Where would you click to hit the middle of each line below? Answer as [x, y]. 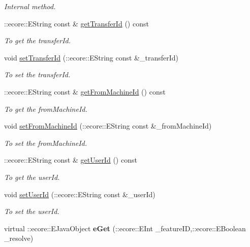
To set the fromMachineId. [46, 143]
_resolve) [19, 238]
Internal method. [30, 6]
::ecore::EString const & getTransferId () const [76, 23]
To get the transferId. [37, 40]
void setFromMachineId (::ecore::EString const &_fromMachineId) [108, 126]
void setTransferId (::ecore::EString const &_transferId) [91, 57]
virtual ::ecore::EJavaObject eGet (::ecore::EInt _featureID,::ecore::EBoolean [125, 228]
